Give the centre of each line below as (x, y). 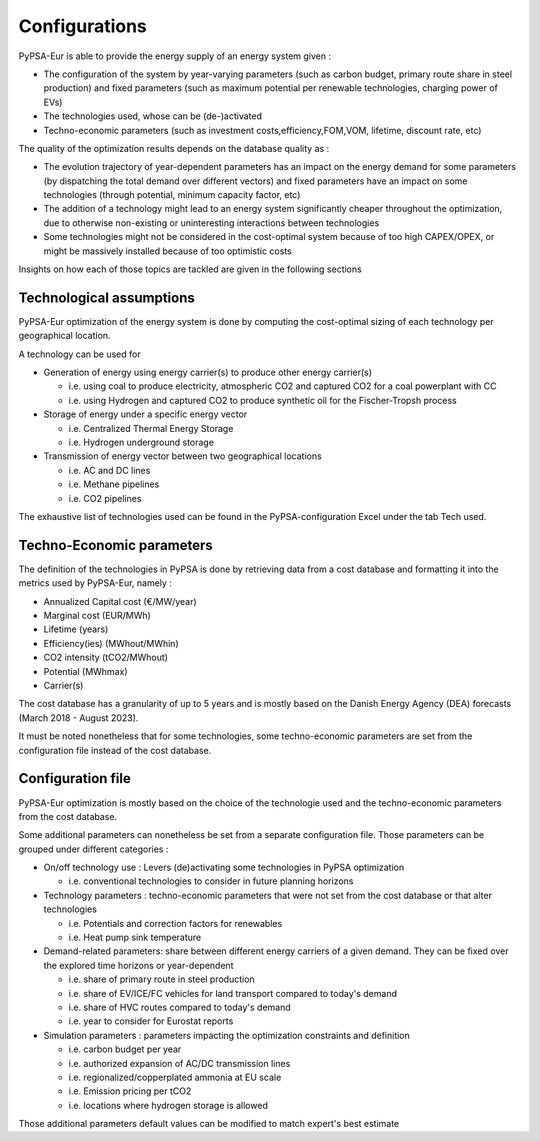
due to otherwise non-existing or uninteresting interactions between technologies (211, 222)
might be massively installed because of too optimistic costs (167, 251)
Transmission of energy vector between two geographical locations (182, 456)
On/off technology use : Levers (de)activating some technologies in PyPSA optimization (224, 867)
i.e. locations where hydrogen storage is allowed (168, 1105)
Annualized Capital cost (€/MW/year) (120, 601)
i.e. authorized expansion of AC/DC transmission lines (179, 1063)
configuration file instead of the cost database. (115, 750)
